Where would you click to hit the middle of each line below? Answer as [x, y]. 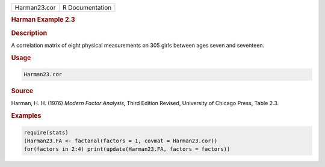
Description [29, 33]
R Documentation [87, 8]
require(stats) [46, 132]
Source [22, 91]
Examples [26, 116]
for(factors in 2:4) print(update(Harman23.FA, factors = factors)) [127, 149]
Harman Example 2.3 [43, 20]
